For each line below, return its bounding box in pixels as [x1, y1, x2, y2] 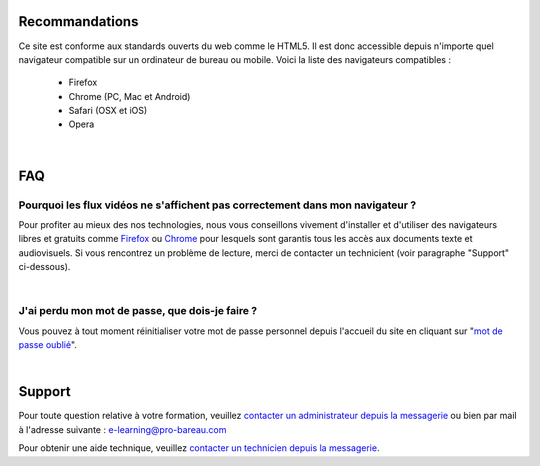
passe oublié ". [18, 339, 77, 351]
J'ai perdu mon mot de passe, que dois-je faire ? [18, 304, 258, 318]
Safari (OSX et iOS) [68, 105, 148, 117]
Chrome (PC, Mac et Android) [68, 90, 191, 102]
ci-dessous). [18, 261, 71, 273]
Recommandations [18, 13, 139, 30]
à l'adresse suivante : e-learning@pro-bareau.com [18, 423, 227, 435]
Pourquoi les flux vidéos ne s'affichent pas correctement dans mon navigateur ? [18, 198, 417, 212]
